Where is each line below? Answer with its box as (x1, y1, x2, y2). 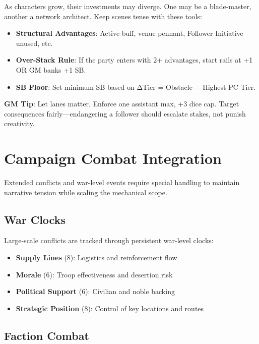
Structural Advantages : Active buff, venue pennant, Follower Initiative (16, 28, 243, 38)
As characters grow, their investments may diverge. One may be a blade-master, (4, 1, 251, 11)
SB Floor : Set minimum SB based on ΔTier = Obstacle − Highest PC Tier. (16, 81, 256, 92)
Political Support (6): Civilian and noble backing (16, 286, 175, 297)
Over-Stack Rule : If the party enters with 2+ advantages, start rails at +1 (16, 54, 253, 65)
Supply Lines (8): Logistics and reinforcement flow (16, 252, 177, 263)
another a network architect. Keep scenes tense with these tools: (4, 11, 202, 21)
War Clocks (4, 211, 66, 227)
